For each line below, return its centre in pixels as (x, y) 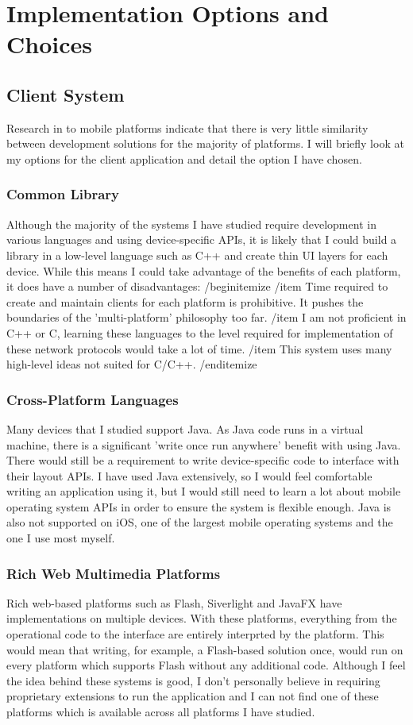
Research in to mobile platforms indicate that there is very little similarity (187, 127)
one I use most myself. (61, 538)
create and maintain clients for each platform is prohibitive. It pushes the (185, 301)
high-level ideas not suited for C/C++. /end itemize (132, 364)
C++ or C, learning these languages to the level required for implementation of (200, 332)
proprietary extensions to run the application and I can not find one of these (193, 696)
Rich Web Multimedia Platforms (114, 573)
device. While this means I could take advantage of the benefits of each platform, (204, 270)
